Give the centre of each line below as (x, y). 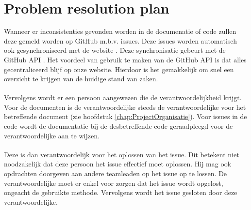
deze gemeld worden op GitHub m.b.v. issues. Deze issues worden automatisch (120, 40)
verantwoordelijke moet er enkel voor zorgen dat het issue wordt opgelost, (114, 183)
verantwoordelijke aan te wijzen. (52, 135)
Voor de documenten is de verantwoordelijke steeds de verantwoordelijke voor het (125, 107)
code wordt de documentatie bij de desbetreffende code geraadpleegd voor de (118, 126)
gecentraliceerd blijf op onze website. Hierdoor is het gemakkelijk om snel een (119, 69)
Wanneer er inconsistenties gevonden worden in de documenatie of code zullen (120, 31)
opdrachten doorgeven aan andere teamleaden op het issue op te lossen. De (116, 173)
